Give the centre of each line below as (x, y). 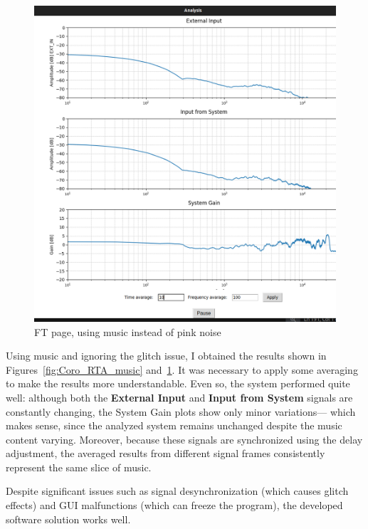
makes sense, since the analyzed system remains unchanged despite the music (174, 425)
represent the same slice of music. (79, 467)
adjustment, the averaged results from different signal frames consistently (165, 453)
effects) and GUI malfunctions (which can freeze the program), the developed (174, 505)
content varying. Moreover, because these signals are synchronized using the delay (184, 439)
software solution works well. (68, 519)
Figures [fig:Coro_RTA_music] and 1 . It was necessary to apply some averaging (182, 369)
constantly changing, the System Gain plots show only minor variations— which (181, 411)
